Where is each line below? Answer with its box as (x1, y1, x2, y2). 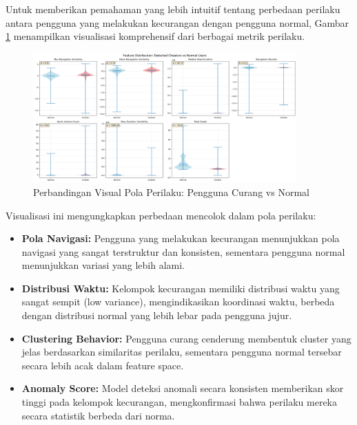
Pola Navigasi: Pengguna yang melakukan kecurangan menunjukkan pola (21, 231, 340, 246)
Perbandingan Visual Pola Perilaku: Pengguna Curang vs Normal (33, 184, 309, 199)
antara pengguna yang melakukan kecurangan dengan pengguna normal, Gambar (6, 15, 349, 30)
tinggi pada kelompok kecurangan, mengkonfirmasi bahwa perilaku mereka (21, 395, 338, 409)
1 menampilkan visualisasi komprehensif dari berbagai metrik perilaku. (6, 29, 305, 43)
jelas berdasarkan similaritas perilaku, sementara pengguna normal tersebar (21, 345, 342, 359)
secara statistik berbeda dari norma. (21, 408, 175, 422)
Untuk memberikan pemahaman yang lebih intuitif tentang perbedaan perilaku (6, 2, 340, 16)
